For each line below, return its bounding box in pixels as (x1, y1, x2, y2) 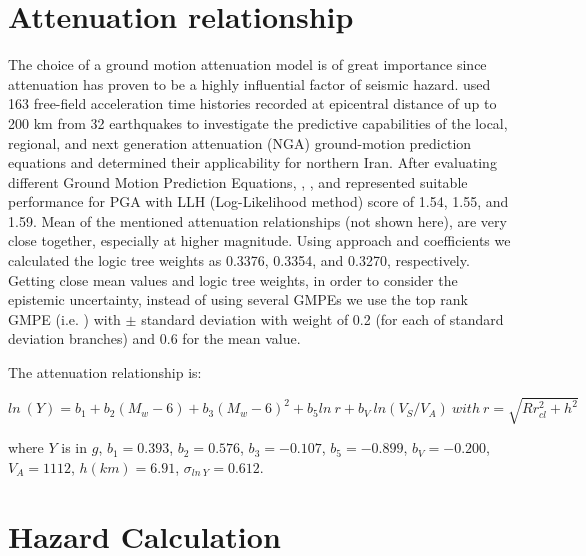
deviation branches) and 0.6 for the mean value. (8, 328, 301, 349)
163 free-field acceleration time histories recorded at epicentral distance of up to (8, 93, 497, 114)
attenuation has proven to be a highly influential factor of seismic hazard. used (8, 73, 491, 94)
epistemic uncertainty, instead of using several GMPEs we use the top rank (8, 289, 468, 310)
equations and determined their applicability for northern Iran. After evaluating (8, 152, 497, 173)
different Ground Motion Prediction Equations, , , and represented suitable (8, 171, 468, 192)
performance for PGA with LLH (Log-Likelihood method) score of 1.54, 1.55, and (8, 191, 509, 212)
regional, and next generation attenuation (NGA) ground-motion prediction (8, 132, 472, 153)
